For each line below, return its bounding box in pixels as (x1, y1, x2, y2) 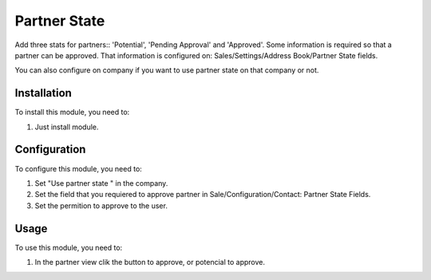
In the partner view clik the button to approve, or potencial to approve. (34, 258, 266, 266)
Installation (14, 86, 72, 100)
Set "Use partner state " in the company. (34, 178, 168, 187)
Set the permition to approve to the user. (34, 200, 168, 211)
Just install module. (34, 122, 99, 132)
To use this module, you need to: (14, 243, 123, 252)
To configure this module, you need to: (14, 164, 143, 173)
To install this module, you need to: (14, 108, 130, 117)
